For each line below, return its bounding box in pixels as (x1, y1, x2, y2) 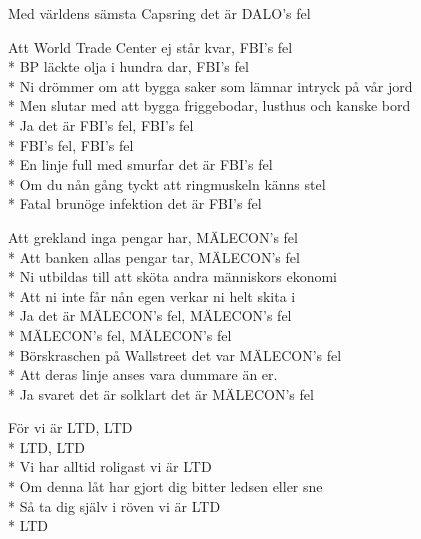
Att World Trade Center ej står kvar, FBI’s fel (8, 36, 293, 57)
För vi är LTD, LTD (8, 417, 133, 438)
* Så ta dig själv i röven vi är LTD (8, 495, 221, 516)
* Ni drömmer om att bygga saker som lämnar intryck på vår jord (8, 75, 413, 96)
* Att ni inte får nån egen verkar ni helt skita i (8, 285, 296, 306)
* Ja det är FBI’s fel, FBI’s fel (8, 114, 194, 135)
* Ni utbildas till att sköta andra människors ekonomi (8, 266, 338, 287)
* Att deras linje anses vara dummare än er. (8, 364, 278, 385)
